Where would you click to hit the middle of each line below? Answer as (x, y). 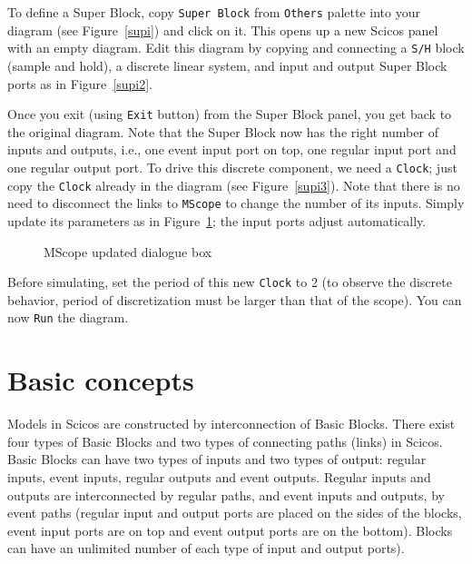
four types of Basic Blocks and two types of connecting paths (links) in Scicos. (225, 441)
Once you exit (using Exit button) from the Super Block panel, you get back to (230, 114)
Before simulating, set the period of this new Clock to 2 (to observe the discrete (230, 282)
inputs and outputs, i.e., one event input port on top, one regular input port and (232, 149)
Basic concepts (101, 380)
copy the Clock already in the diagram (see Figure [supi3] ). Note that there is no (234, 185)
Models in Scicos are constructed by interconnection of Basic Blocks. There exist (231, 424)
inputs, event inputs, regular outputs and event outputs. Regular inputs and (219, 476)
